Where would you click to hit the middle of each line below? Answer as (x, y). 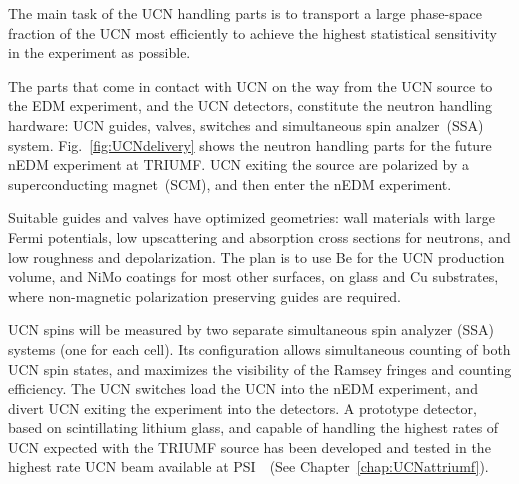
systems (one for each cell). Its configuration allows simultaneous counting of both (259, 348)
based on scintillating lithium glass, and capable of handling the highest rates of (253, 427)
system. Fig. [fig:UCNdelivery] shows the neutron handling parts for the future (250, 144)
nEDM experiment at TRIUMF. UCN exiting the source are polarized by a (239, 164)
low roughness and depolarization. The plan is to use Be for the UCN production (256, 256)
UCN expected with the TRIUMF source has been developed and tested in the (249, 446)
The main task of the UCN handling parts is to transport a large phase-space (245, 13)
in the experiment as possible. (99, 52)
